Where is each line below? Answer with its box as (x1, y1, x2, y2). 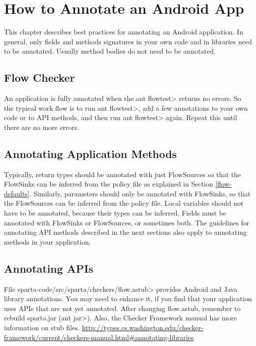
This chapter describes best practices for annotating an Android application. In (4, 27, 243, 37)
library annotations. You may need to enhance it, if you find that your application (4, 293, 252, 304)
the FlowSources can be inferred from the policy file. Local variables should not (4, 198, 244, 208)
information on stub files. (4, 322, 80, 333)
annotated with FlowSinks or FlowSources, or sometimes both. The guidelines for (4, 217, 250, 227)
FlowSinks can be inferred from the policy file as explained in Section (4, 179, 213, 189)
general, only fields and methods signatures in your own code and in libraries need (4, 36, 252, 46)
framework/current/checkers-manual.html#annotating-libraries (4, 332, 194, 342)
